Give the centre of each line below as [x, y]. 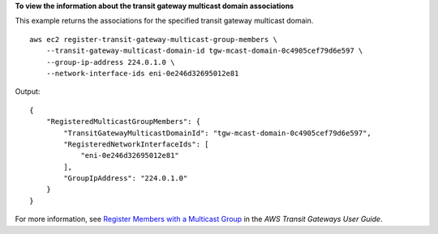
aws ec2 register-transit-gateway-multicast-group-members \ [153, 39]
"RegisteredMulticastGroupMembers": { [123, 122]
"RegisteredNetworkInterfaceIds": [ [137, 144]
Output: [28, 91]
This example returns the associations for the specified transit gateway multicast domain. [164, 21]
